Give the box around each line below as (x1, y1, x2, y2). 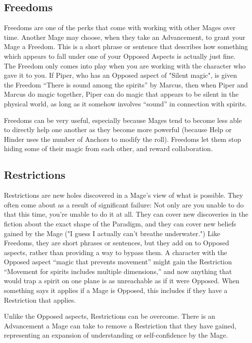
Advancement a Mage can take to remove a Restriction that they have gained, (4, 320, 236, 330)
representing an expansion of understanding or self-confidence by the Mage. (4, 330, 228, 340)
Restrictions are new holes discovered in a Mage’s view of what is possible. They (4, 190, 243, 200)
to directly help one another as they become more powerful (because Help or (4, 124, 232, 135)
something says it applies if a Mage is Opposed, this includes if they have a (4, 285, 228, 295)
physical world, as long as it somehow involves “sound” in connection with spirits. (4, 98, 247, 108)
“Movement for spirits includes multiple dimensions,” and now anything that (4, 266, 232, 276)
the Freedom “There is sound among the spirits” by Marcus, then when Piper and (4, 79, 248, 89)
